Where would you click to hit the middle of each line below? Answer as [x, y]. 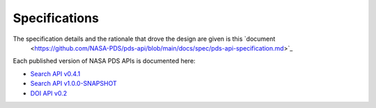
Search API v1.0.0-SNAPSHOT [74, 84]
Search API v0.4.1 [55, 73]
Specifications [56, 18]
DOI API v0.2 [49, 93]
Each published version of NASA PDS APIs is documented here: [104, 61]
